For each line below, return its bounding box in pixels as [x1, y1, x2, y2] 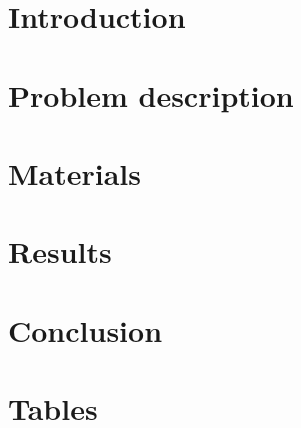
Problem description [8, 74, 294, 115]
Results [8, 231, 112, 272]
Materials [8, 152, 142, 193]
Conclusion [8, 309, 163, 350]
